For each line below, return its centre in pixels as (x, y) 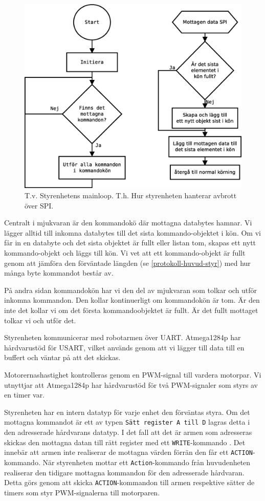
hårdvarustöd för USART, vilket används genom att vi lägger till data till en (124, 347)
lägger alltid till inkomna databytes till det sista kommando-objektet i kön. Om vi (132, 232)
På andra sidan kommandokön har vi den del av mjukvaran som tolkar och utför (131, 290)
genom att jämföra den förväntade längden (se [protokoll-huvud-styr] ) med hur (127, 263)
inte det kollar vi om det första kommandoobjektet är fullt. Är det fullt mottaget (131, 310)
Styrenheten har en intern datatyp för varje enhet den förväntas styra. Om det (127, 412)
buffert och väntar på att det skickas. (62, 357)
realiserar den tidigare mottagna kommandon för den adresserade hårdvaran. (124, 472)
